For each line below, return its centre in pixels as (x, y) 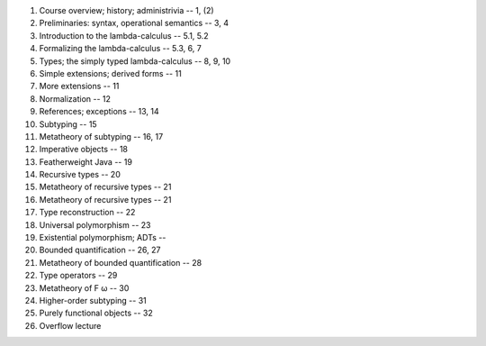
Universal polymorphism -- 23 (95, 224)
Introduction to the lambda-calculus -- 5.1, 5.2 (124, 35)
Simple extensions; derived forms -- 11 (110, 73)
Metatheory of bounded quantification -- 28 (121, 262)
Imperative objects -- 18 (84, 150)
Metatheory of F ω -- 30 (84, 287)
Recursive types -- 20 (80, 175)
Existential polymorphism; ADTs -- (103, 238)
